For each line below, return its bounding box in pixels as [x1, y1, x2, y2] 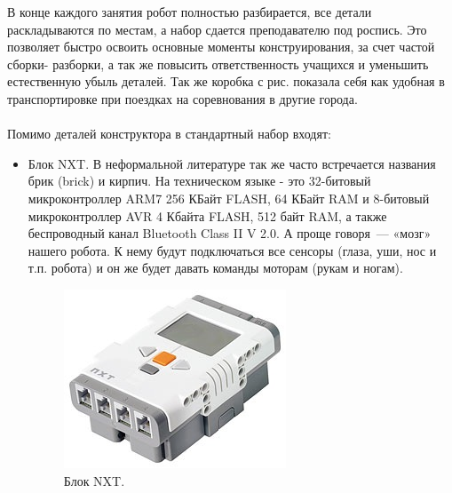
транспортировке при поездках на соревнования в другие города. [7, 89, 358, 107]
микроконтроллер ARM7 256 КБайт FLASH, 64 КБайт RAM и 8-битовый [28, 188, 430, 207]
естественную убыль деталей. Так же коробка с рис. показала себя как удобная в [7, 72, 445, 91]
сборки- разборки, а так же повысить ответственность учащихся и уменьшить [7, 54, 429, 73]
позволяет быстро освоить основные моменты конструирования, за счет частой [7, 37, 435, 56]
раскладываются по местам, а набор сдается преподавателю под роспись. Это [7, 20, 427, 38]
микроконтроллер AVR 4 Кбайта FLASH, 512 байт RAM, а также [28, 206, 387, 225]
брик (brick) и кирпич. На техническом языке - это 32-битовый [28, 171, 371, 190]
